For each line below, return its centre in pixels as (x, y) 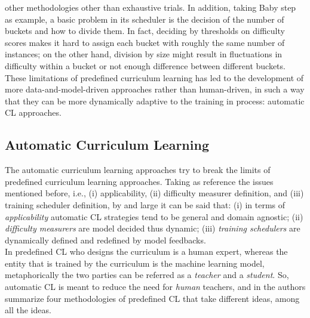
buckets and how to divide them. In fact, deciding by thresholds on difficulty (145, 31)
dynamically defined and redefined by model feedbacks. (105, 240)
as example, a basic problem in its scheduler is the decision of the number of (145, 19)
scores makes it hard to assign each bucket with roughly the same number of (145, 42)
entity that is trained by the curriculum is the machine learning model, (135, 263)
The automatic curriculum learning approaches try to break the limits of (138, 170)
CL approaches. (33, 112)
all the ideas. (28, 310)
